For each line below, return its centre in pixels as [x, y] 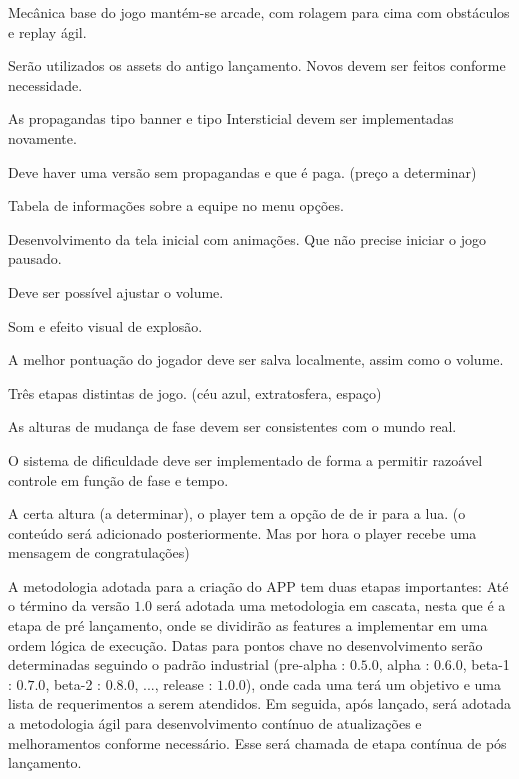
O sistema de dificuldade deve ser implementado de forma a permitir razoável [245, 459]
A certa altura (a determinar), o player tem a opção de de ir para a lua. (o [237, 513]
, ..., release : [173, 683]
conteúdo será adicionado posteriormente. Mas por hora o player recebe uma [242, 532]
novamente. [42, 137]
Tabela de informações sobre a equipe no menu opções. [176, 205]
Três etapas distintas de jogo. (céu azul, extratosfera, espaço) [195, 392]
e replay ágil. [47, 31]
